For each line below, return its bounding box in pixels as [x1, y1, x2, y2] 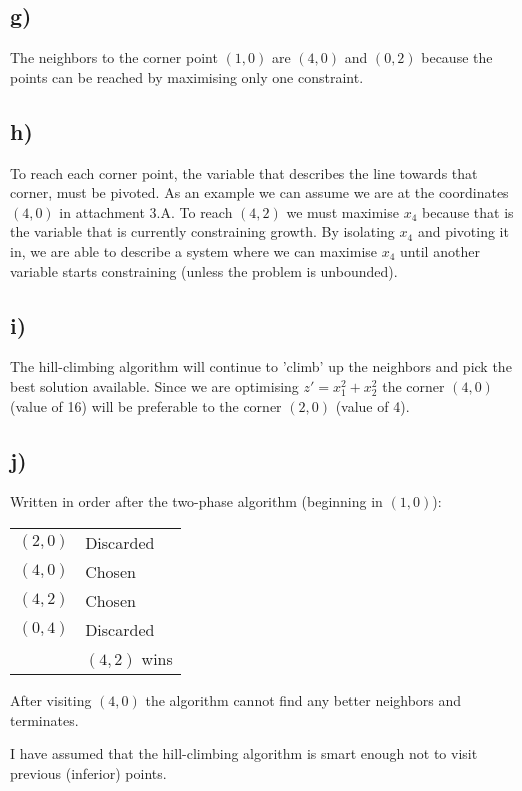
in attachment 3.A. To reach [59, 201, 233, 222]
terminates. [10, 709, 79, 730]
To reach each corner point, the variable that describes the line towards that [10, 162, 478, 183]
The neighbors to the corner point [10, 47, 218, 68]
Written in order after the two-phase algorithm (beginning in [10, 491, 383, 512]
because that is [422, 201, 514, 222]
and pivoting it [417, 221, 509, 242]
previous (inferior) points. [10, 762, 167, 783]
